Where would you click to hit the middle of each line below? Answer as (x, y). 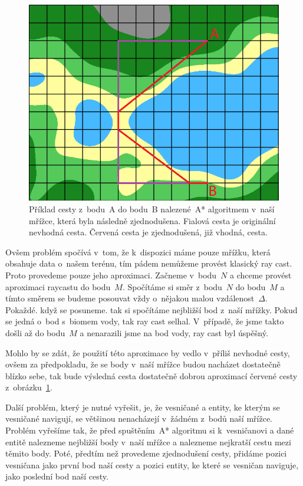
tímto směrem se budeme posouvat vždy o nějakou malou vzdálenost (130, 298)
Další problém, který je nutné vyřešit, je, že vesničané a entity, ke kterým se (143, 407)
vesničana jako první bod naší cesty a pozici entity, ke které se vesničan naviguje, (152, 464)
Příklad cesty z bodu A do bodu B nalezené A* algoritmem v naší (152, 208)
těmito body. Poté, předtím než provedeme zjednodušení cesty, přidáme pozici (146, 453)
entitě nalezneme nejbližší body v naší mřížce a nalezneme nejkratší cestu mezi (148, 441)
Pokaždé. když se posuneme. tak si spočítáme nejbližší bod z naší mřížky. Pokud (151, 309)
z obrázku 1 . (29, 387)
